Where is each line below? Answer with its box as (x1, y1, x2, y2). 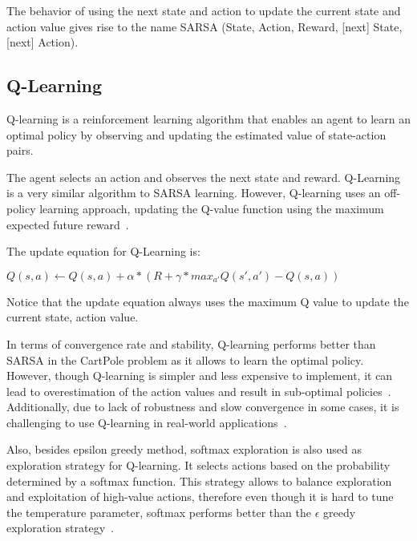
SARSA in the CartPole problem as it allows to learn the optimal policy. (6, 351, 364, 368)
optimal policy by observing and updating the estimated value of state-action (6, 126, 387, 143)
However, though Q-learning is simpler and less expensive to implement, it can (6, 367, 393, 384)
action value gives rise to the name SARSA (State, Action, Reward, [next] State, (6, 18, 403, 34)
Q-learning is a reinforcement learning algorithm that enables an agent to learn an (6, 110, 411, 127)
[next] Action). (6, 34, 79, 50)
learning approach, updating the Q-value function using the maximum (39, 200, 384, 216)
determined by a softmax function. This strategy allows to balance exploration (6, 472, 392, 489)
